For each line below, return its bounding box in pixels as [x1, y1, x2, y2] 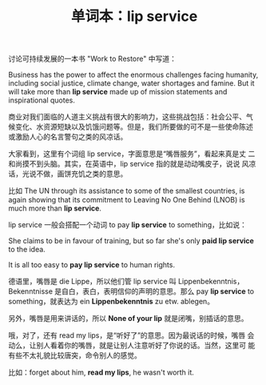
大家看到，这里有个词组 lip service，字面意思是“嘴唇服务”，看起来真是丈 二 [8, 149, 256, 158]
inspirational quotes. [8, 95, 76, 105]
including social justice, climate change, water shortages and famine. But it [8, 78, 255, 88]
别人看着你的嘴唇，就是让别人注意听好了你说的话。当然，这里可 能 [35, 341, 256, 351]
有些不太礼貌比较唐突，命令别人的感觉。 [8, 351, 141, 360]
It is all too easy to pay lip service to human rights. [8, 260, 176, 270]
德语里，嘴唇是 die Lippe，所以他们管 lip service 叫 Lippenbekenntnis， [8, 277, 244, 287]
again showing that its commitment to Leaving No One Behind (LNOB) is [8, 195, 245, 205]
